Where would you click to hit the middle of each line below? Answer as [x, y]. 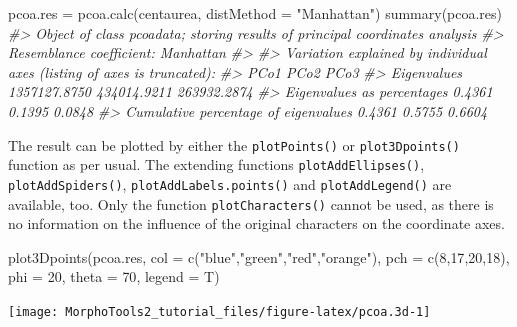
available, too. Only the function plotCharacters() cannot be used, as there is [251, 203]
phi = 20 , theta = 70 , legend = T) [114, 276]
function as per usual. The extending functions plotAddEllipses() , [216, 164]
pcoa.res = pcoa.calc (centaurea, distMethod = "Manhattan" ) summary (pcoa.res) [255, 13]
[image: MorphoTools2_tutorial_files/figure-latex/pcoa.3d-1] [219, 311]
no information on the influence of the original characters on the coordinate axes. [256, 223]
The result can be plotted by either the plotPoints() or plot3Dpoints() [234, 144]
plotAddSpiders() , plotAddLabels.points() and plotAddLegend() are [230, 183]
